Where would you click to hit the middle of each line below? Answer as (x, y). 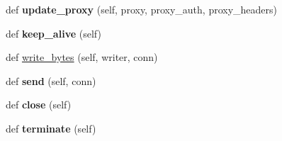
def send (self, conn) (51, 80)
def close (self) (39, 105)
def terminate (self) (51, 128)
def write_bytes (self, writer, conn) (82, 57)
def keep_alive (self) (53, 33)
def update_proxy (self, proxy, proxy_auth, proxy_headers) (142, 9)
